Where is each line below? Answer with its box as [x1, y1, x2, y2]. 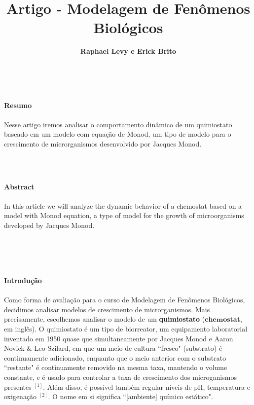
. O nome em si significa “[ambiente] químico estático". [48, 391, 213, 402]
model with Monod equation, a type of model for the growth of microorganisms [4, 210, 244, 221]
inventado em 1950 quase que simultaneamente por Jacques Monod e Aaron [4, 333, 233, 343]
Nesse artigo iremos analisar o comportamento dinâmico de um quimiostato [4, 119, 232, 129]
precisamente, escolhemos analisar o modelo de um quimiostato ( [4, 314, 205, 324]
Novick [4, 343, 25, 353]
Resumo [4, 100, 32, 110]
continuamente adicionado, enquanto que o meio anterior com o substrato [4, 352, 226, 363]
